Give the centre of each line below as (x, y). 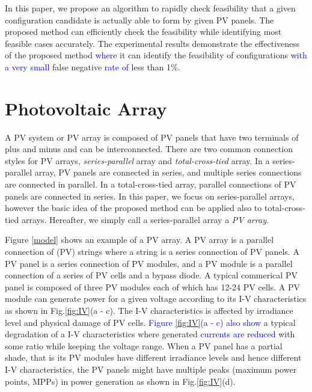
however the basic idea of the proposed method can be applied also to (133, 208)
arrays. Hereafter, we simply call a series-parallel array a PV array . (145, 219)
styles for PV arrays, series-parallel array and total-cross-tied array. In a (137, 160)
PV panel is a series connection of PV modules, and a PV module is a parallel (149, 263)
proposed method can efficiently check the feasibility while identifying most (143, 32)
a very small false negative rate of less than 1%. (93, 66)
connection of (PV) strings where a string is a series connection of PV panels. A (152, 252)
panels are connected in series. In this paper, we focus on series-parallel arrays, (150, 196)
